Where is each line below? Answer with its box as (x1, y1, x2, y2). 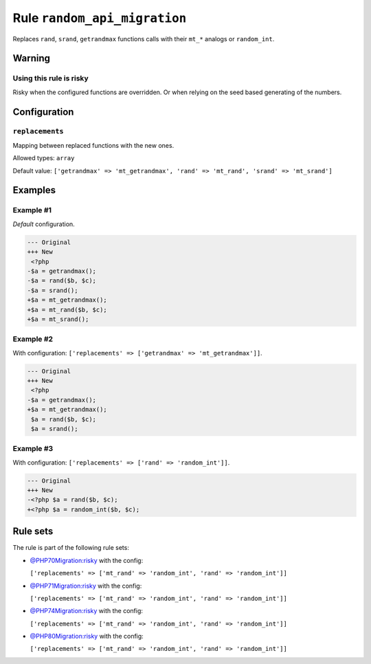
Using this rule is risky (12, 74, 89, 83)
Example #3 (12, 444, 54, 454)
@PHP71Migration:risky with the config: (30, 582, 142, 590)
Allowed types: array (12, 154, 75, 162)
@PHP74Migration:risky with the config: (30, 607, 144, 615)
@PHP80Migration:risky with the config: (30, 632, 144, 641)
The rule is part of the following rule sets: (12, 544, 130, 552)
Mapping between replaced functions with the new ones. (12, 141, 175, 149)
